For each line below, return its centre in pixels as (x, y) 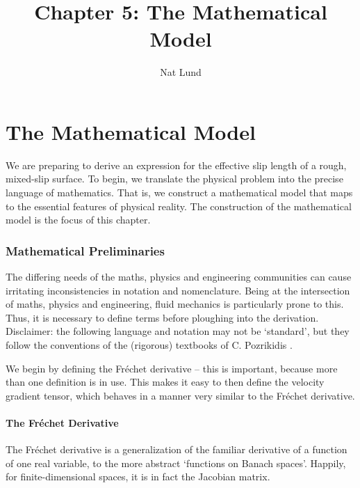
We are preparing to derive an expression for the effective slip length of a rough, (176, 165)
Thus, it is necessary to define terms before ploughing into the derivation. (162, 317)
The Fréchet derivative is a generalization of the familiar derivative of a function (177, 449)
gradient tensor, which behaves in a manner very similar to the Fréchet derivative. (180, 395)
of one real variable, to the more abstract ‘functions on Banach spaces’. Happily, (176, 463)
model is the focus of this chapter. (78, 220)
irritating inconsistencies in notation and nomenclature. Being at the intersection (178, 290)
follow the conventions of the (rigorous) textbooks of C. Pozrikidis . (149, 345)
